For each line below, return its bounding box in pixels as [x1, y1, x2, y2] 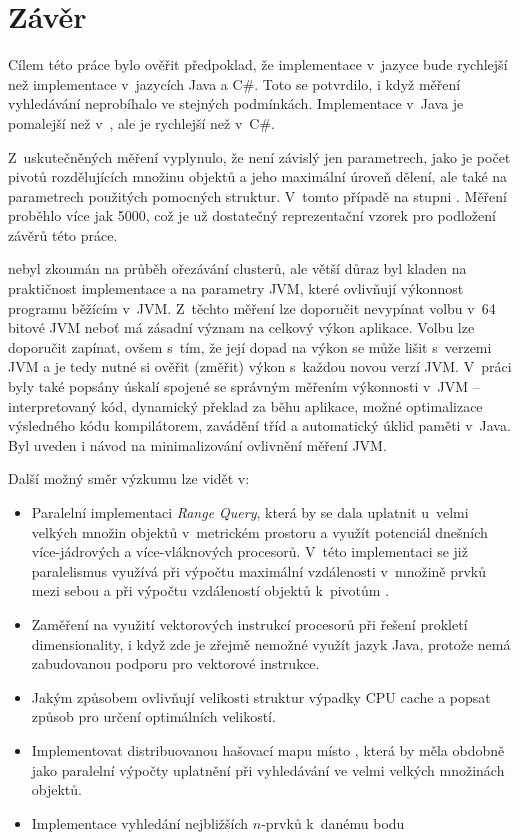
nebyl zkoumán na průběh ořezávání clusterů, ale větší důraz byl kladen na [8, 258, 467, 279]
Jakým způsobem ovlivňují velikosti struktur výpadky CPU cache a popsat [31, 686, 491, 707]
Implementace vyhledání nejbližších [31, 812, 249, 833]
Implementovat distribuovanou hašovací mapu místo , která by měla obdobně [31, 739, 505, 760]
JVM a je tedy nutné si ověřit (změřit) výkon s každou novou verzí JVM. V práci [8, 356, 512, 377]
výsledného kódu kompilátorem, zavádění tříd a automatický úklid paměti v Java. [8, 415, 511, 436]
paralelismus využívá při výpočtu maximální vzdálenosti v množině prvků [31, 560, 487, 581]
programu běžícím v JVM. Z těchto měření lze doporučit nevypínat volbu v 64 [8, 297, 496, 318]
